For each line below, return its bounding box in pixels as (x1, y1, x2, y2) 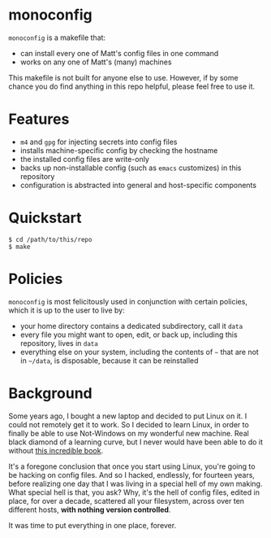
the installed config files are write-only (19, 154, 150, 164)
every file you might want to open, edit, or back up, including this (19, 330, 238, 339)
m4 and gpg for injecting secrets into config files (19, 137, 178, 147)
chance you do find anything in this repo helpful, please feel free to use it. (8, 81, 256, 91)
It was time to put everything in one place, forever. (8, 520, 177, 530)
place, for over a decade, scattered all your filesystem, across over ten (8, 496, 245, 505)
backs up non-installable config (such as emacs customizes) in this (19, 163, 242, 173)
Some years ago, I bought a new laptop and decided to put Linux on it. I (8, 411, 247, 421)
